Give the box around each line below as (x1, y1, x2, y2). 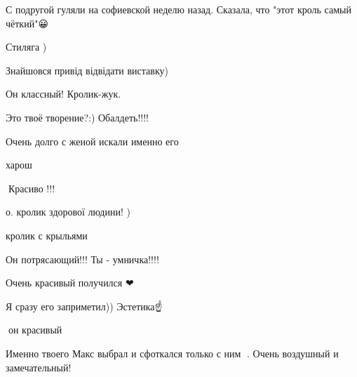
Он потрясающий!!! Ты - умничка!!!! (6, 251, 159, 266)
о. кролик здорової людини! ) (6, 204, 130, 219)
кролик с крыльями (6, 227, 88, 242)
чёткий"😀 (6, 15, 48, 30)
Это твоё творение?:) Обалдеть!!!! (6, 110, 149, 124)
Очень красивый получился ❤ (6, 275, 134, 290)
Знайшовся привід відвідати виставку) (6, 62, 168, 77)
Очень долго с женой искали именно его (6, 133, 179, 148)
